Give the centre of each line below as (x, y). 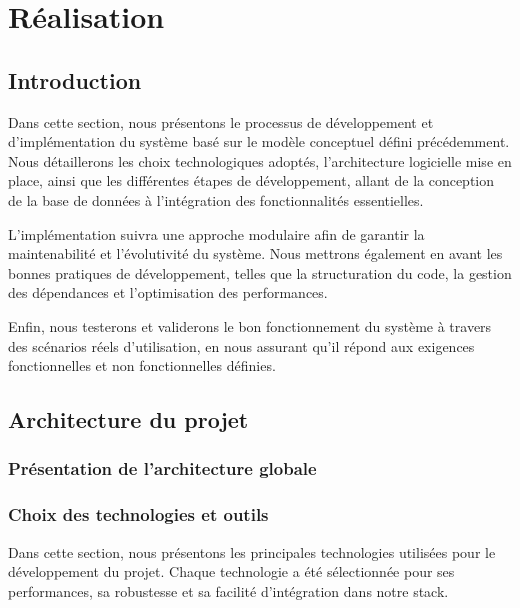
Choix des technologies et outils (138, 514)
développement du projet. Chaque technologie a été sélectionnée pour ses (231, 571)
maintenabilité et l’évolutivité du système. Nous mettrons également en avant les (255, 253)
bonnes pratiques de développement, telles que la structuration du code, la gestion (260, 272)
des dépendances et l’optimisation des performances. (168, 292)
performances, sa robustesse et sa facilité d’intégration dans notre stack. (228, 590)
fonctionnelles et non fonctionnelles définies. (142, 365)
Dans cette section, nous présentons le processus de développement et (221, 121)
